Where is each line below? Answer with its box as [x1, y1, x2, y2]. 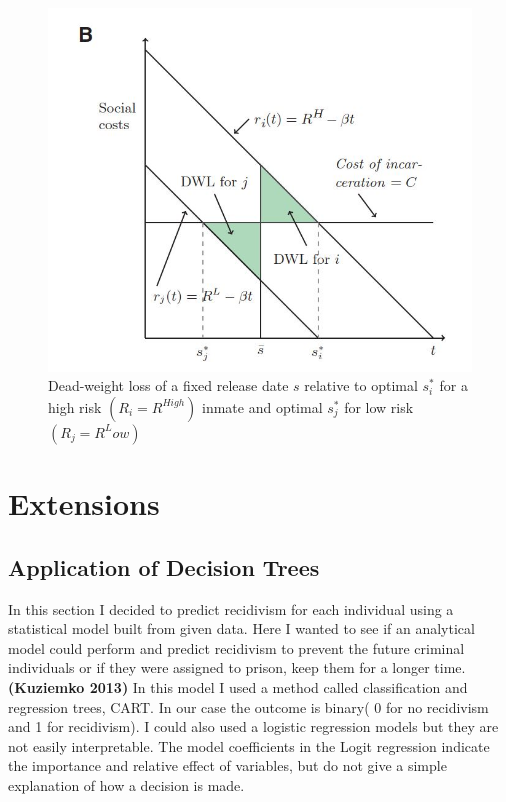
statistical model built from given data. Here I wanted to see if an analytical [8, 618, 475, 639]
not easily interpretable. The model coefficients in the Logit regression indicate [8, 735, 490, 756]
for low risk [344, 396, 414, 417]
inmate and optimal [201, 396, 323, 417]
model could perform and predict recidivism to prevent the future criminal [8, 637, 465, 658]
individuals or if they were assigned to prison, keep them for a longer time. [8, 657, 466, 678]
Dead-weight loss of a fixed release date [48, 375, 289, 396]
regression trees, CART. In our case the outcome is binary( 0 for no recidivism [8, 696, 489, 717]
